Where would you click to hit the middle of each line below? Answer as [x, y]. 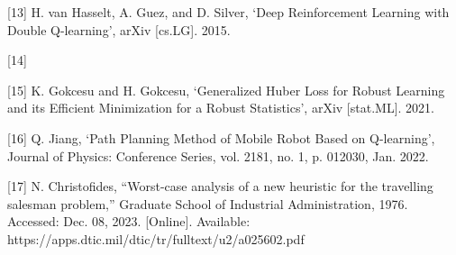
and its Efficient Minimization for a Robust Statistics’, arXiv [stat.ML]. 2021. [221, 108]
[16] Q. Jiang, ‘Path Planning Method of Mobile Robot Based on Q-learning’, [221, 137]
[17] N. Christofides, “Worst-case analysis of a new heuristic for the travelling [220, 186]
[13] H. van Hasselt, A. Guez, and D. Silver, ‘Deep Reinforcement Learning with [228, 12]
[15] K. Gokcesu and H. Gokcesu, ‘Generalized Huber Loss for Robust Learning [226, 90]
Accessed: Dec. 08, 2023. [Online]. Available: [129, 221]
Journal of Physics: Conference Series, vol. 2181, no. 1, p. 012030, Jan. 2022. [218, 155]
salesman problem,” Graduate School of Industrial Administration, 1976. [208, 203]
